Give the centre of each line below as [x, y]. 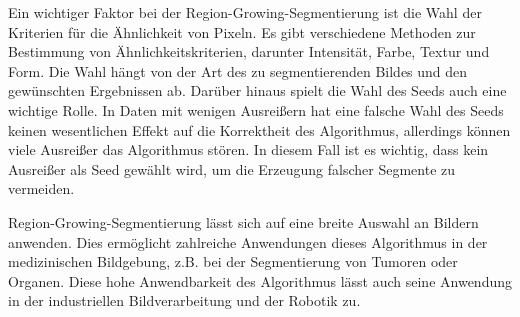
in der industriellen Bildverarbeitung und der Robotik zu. [184, 300]
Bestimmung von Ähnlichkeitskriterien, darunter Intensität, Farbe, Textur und [249, 51]
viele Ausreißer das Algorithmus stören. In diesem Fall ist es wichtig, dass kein [248, 149]
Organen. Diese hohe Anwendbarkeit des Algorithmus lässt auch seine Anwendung [260, 280]
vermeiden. [41, 188]
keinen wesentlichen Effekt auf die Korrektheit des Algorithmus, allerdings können [259, 129]
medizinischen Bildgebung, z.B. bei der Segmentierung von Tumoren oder [233, 261]
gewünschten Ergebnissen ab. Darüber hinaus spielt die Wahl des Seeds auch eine [257, 90]
